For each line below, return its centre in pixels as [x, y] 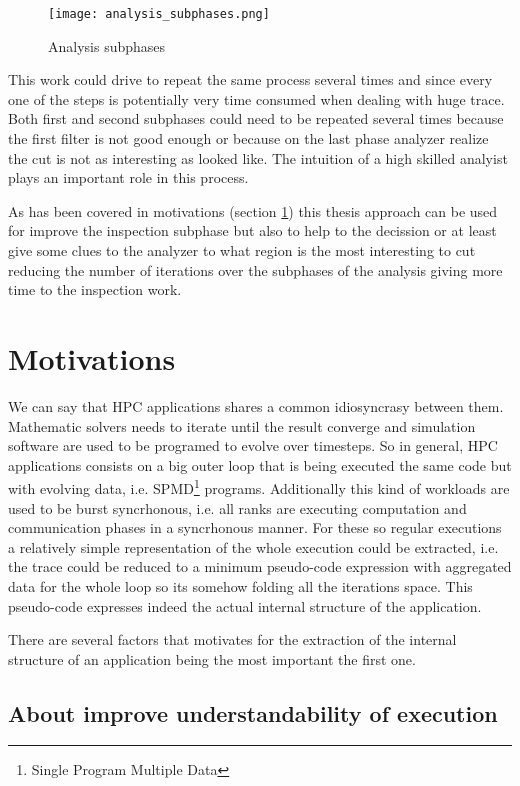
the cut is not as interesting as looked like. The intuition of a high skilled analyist [258, 157]
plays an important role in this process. [128, 177]
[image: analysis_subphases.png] [159, 14]
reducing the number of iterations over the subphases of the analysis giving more [255, 269]
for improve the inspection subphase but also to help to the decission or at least [252, 230]
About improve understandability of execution [253, 712]
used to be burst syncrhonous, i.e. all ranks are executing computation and [237, 507]
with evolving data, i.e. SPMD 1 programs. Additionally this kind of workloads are [259, 486]
